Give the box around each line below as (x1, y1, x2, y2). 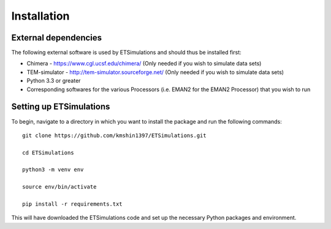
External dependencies (11, 32, 102, 43)
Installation (11, 9, 70, 23)
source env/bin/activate (22, 184, 97, 190)
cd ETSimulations (22, 149, 74, 156)
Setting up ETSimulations (11, 102, 110, 112)
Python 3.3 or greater (26, 77, 81, 84)
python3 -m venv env (22, 166, 84, 173)
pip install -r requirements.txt (22, 201, 123, 208)
